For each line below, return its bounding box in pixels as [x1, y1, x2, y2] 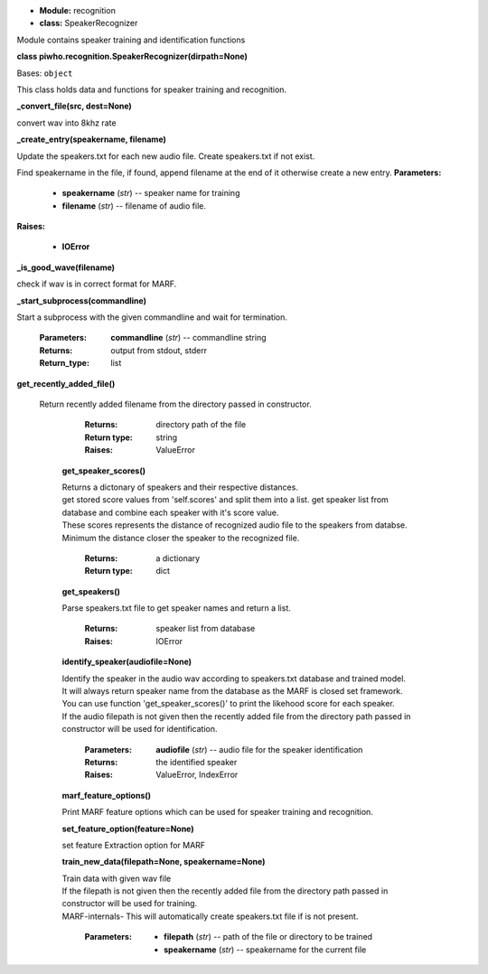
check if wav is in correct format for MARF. [16, 278, 177, 289]
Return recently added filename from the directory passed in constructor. [39, 398, 312, 409]
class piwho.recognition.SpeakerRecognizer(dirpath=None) [16, 51, 248, 62]
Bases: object [16, 68, 73, 79]
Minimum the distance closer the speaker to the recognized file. [61, 532, 300, 543]
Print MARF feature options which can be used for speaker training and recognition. [61, 807, 374, 818]
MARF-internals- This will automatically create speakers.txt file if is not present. [61, 911, 359, 922]
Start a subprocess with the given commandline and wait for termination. [16, 312, 288, 323]
